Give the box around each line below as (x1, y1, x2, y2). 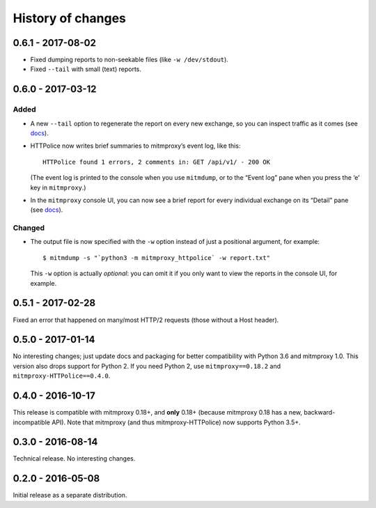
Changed (13, 223, 45, 233)
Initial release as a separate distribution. (13, 491, 127, 500)
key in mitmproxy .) (30, 183, 86, 192)
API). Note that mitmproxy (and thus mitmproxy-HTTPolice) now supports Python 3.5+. (51, 418, 301, 426)
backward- (304, 408, 336, 417)
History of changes (13, 10, 127, 26)
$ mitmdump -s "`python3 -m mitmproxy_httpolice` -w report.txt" (42, 254, 271, 261)
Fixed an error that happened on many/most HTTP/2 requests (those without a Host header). (13, 316, 279, 324)
